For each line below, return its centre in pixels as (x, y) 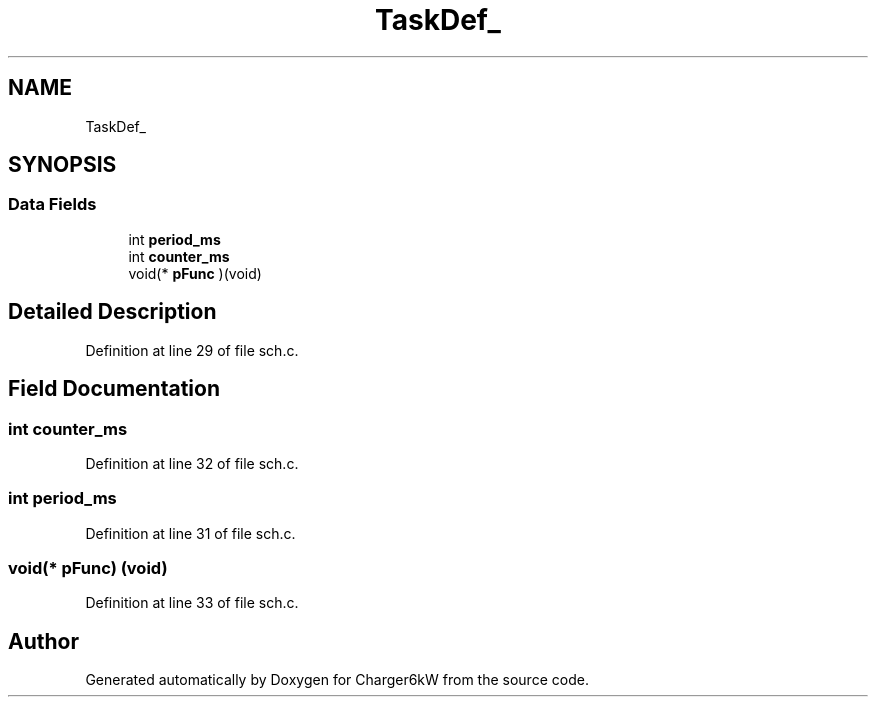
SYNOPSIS (62, 165)
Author (43, 641)
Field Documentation (114, 389)
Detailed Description (112, 312)
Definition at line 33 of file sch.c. (192, 603)
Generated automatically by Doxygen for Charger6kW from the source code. (337, 680)
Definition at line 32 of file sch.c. (192, 463)
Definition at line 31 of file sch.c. (190, 533)
